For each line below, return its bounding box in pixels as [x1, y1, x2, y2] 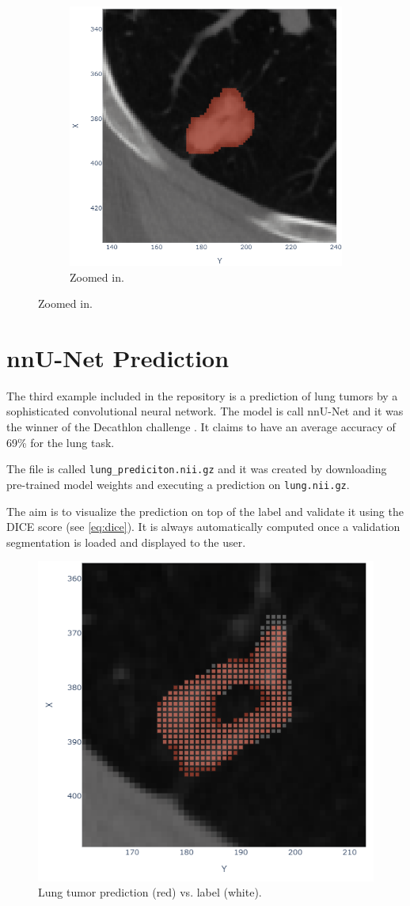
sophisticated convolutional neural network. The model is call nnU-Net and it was [6, 403, 404, 419]
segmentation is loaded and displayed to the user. [6, 533, 246, 550]
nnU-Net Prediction [6, 341, 230, 373]
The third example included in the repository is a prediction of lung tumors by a [6, 387, 398, 404]
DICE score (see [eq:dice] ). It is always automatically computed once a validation [6, 518, 401, 535]
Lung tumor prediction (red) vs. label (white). [38, 884, 262, 900]
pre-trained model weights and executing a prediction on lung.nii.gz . [6, 476, 350, 492]
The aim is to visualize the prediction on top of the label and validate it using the [6, 502, 404, 519]
